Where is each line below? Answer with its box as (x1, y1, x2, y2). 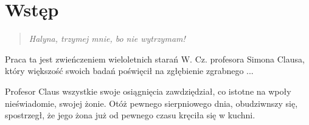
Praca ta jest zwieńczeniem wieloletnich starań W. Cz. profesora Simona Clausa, (5, 52, 305, 65)
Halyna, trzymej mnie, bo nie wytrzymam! (29, 32, 186, 45)
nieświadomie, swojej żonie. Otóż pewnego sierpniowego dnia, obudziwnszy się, (5, 96, 298, 109)
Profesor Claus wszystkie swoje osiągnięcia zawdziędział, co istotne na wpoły (5, 84, 291, 97)
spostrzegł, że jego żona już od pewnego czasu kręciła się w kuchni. (5, 109, 255, 121)
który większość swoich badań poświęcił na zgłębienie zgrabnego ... (5, 64, 254, 77)
